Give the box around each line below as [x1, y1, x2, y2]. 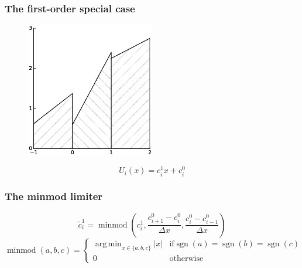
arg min [95, 240, 122, 249]
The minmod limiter [5, 189, 103, 203]
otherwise [169, 255, 204, 263]
